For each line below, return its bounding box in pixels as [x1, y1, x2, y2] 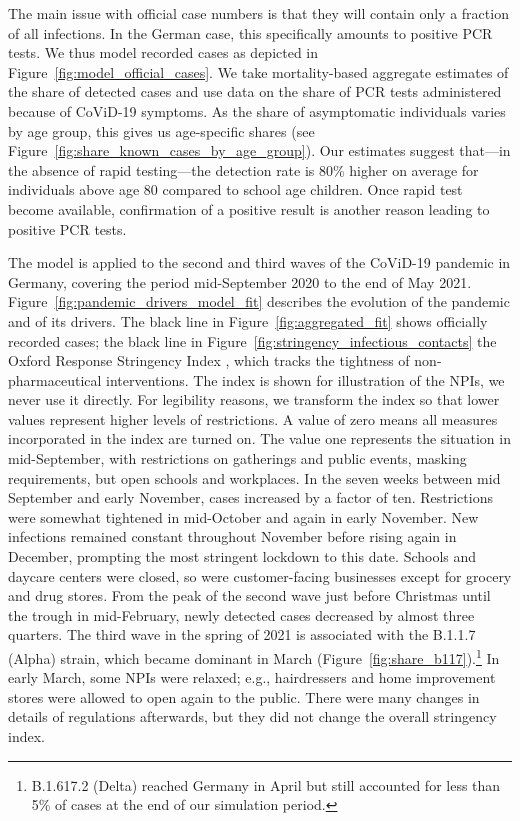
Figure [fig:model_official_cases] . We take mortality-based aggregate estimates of [8, 61, 509, 82]
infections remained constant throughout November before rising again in [8, 526, 457, 547]
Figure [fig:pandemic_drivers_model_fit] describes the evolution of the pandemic [8, 291, 510, 312]
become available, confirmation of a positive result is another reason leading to [8, 198, 490, 219]
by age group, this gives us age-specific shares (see [8, 120, 315, 141]
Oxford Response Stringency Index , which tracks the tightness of [8, 350, 410, 371]
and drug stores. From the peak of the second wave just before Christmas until [8, 585, 491, 606]
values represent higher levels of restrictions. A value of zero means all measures [8, 408, 498, 429]
